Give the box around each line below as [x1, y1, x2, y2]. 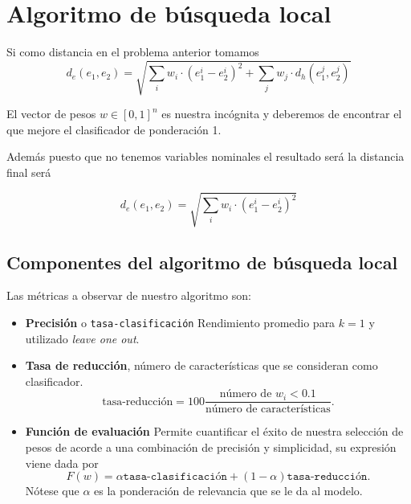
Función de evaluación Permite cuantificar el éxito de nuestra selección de [25, 423, 404, 440]
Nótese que [25, 482, 79, 499]
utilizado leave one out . [25, 330, 140, 346]
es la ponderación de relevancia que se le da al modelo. [94, 482, 363, 499]
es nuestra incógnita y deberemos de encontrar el [161, 105, 402, 122]
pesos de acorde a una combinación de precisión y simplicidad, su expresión [25, 439, 397, 456]
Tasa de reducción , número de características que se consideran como [25, 357, 378, 374]
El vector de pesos [6, 105, 96, 122]
